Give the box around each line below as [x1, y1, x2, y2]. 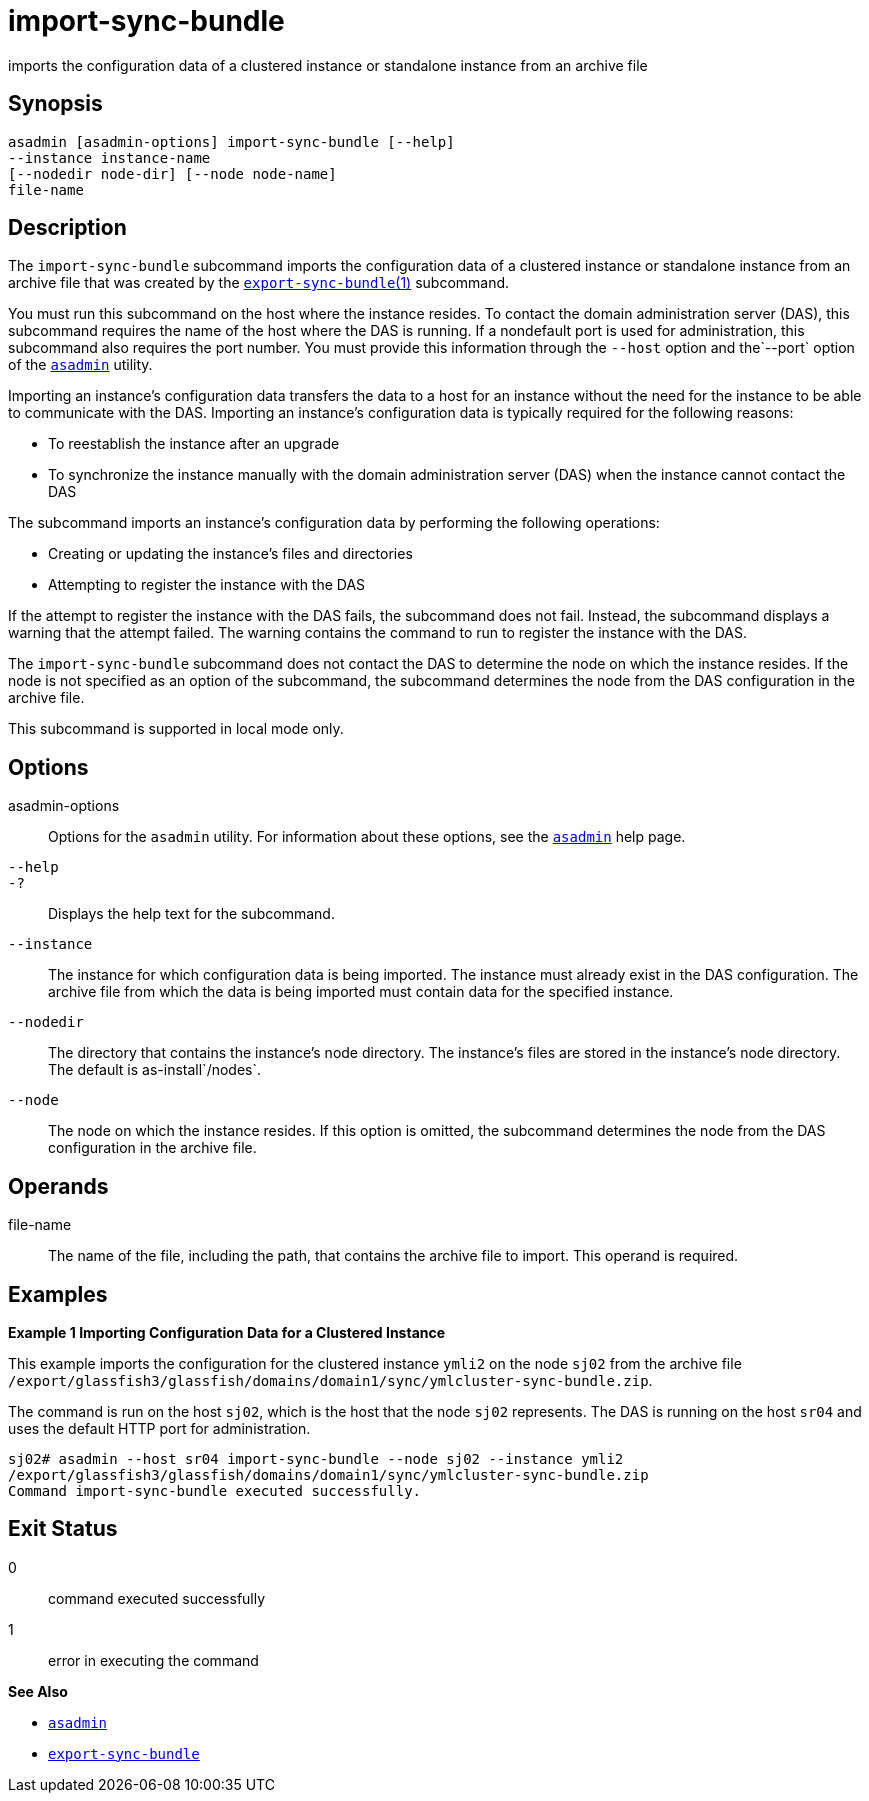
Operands [8, 1173, 109, 1199]
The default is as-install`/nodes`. [48, 1061, 262, 1079]
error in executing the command [48, 1651, 259, 1669]
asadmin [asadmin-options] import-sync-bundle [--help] [8, 133, 455, 150]
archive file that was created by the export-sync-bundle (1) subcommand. [8, 274, 510, 292]
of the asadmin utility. [8, 356, 153, 374]
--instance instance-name [8, 149, 211, 166]
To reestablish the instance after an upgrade [48, 435, 340, 453]
